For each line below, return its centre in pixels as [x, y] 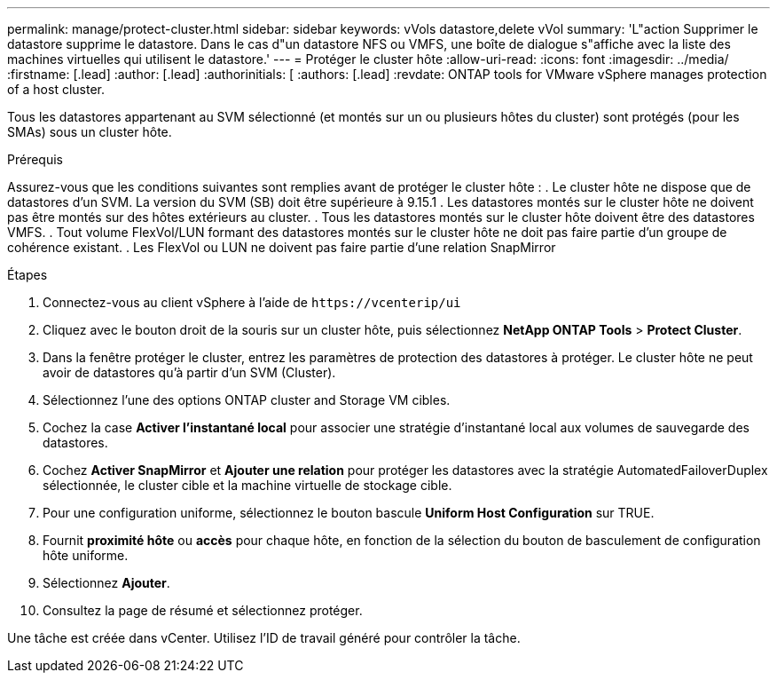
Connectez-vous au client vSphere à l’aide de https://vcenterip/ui [252, 302]
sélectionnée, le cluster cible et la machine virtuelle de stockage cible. [247, 485]
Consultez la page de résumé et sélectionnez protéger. [203, 610]
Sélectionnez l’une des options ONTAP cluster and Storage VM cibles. [247, 400]
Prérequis [35, 159]
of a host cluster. [56, 89]
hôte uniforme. [86, 555]
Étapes [27, 275]
